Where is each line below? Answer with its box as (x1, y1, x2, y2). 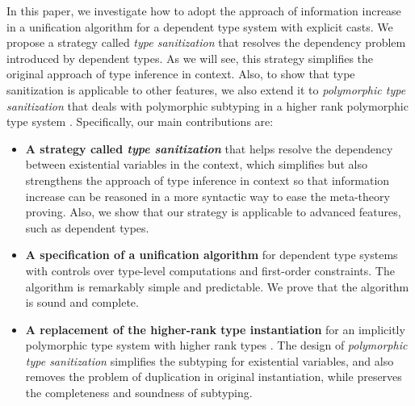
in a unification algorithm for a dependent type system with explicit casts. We (6, 18, 393, 35)
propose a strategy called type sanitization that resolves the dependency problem (6, 34, 406, 51)
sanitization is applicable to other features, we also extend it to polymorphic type (6, 81, 406, 98)
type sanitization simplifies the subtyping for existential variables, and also (25, 352, 394, 369)
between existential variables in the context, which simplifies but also (25, 156, 367, 173)
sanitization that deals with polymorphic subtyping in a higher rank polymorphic (6, 97, 409, 114)
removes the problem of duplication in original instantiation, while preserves (25, 368, 402, 385)
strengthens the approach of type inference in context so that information (25, 171, 390, 188)
